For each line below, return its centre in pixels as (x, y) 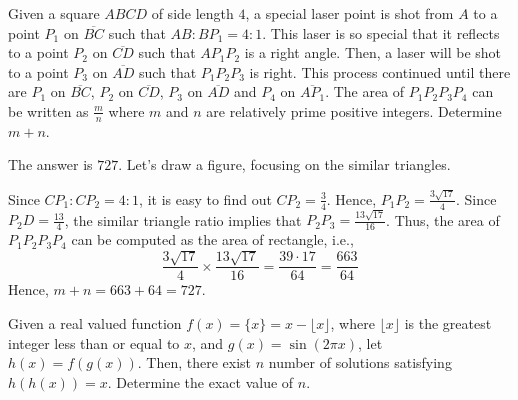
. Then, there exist (194, 362)
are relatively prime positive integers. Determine (354, 110)
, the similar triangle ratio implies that (183, 219)
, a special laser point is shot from (349, 13)
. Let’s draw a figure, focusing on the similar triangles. (284, 164)
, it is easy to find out (205, 198)
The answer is (50, 164)
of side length (192, 13)
